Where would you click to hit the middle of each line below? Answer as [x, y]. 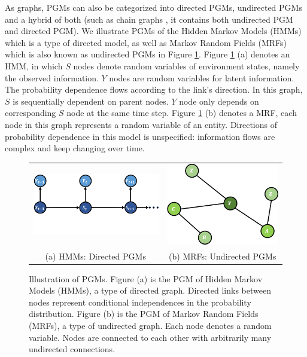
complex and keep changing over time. [75, 148]
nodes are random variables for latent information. [202, 77]
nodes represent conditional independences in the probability [140, 302]
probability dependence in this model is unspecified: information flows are [140, 136]
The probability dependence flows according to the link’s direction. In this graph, [154, 89]
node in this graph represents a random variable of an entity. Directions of [141, 124]
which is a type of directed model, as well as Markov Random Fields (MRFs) [146, 42]
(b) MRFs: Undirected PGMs [223, 256]
